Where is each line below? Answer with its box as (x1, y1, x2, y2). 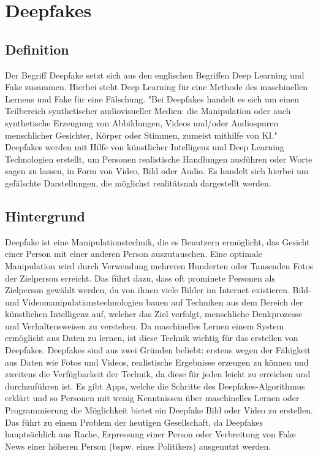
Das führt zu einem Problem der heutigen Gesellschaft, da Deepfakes (5, 415, 263, 428)
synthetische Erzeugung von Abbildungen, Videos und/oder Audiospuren (5, 116, 279, 129)
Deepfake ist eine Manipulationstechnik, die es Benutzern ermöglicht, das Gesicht (5, 235, 310, 248)
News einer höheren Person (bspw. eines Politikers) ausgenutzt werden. (5, 439, 271, 452)
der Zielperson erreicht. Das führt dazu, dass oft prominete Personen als (5, 271, 275, 284)
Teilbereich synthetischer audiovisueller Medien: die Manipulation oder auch (5, 104, 291, 117)
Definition (5, 39, 69, 58)
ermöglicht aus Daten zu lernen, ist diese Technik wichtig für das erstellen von (5, 331, 298, 344)
